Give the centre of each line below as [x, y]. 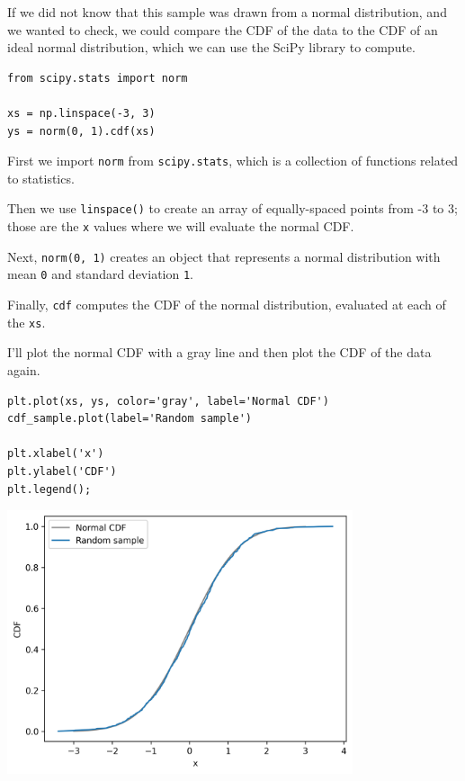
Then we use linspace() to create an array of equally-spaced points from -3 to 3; [232, 208]
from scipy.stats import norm [98, 78]
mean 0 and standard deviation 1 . [101, 274]
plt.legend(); [49, 489]
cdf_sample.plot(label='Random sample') [130, 419]
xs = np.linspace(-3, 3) [81, 113]
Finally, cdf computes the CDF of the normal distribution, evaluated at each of [227, 305]
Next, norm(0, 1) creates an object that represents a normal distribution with [224, 256]
